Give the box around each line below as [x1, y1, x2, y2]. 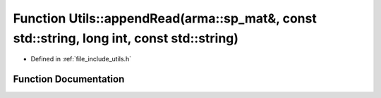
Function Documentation [13, 73, 125, 85]
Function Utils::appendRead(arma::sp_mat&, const [13, 11, 317, 26]
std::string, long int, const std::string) [13, 30, 239, 46]
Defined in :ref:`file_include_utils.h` [30, 55, 132, 63]
